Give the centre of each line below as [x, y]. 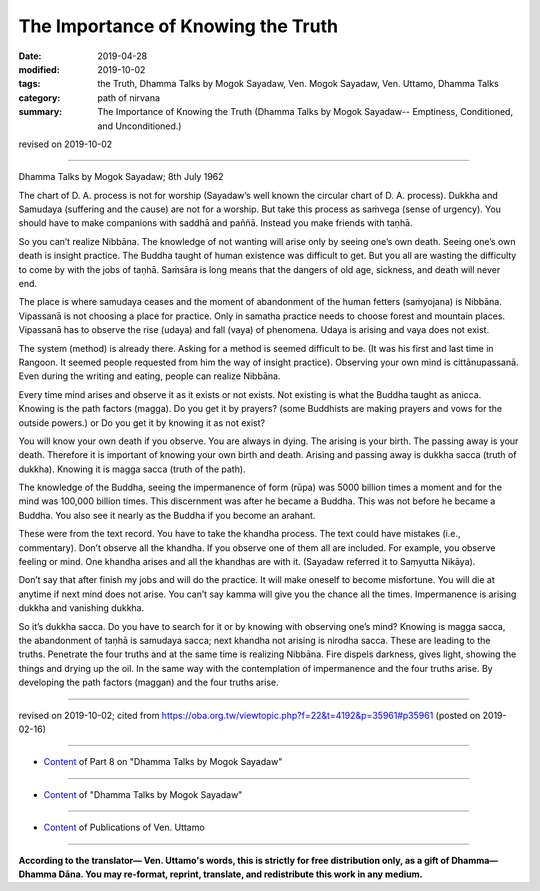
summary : [40, 112]
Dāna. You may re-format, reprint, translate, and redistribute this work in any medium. [241, 874]
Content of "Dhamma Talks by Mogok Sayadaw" [143, 794]
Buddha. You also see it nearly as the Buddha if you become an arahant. [167, 515]
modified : [39, 69]
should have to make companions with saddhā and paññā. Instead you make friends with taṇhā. [216, 223]
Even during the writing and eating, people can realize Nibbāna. [149, 376]
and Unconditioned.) [139, 126]
